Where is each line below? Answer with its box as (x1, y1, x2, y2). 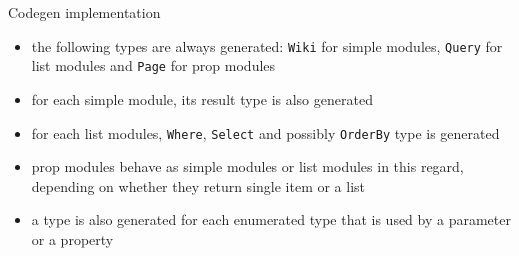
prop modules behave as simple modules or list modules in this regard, (31, 156, 464, 177)
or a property (31, 228, 114, 249)
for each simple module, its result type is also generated (31, 88, 373, 109)
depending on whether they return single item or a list (31, 175, 366, 196)
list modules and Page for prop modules (31, 55, 276, 76)
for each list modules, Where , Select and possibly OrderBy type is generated (31, 122, 500, 143)
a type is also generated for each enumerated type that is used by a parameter (31, 209, 511, 230)
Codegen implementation (8, 2, 161, 22)
